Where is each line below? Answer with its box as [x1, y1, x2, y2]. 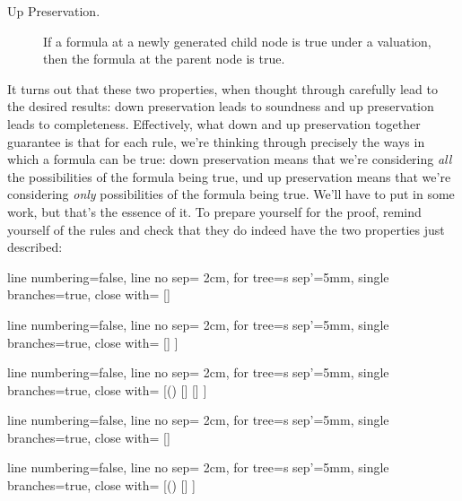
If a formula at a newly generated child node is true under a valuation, [43, 31, 431, 50]
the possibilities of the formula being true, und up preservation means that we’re [7, 167, 451, 186]
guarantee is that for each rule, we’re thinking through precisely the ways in [7, 132, 425, 151]
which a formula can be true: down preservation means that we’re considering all [7, 150, 452, 168]
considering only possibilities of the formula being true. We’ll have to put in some [7, 185, 455, 203]
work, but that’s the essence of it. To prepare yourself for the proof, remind [7, 202, 422, 220]
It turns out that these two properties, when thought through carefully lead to [7, 79, 438, 98]
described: [7, 238, 63, 256]
